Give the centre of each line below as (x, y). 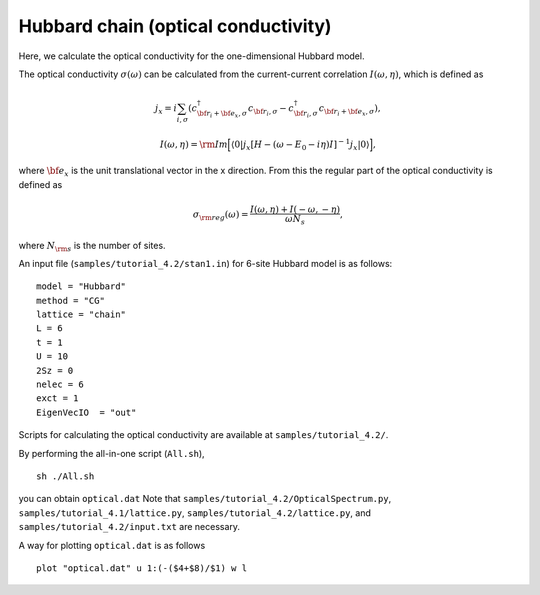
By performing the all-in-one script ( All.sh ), (111, 453)
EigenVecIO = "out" (86, 412)
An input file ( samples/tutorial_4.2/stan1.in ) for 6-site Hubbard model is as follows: (205, 263)
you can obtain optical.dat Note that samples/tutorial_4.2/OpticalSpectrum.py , (205, 499)
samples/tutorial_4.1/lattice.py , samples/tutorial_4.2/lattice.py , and (195, 512)
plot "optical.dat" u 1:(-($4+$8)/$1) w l (142, 568)
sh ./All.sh (65, 476)
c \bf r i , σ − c (271, 110)
